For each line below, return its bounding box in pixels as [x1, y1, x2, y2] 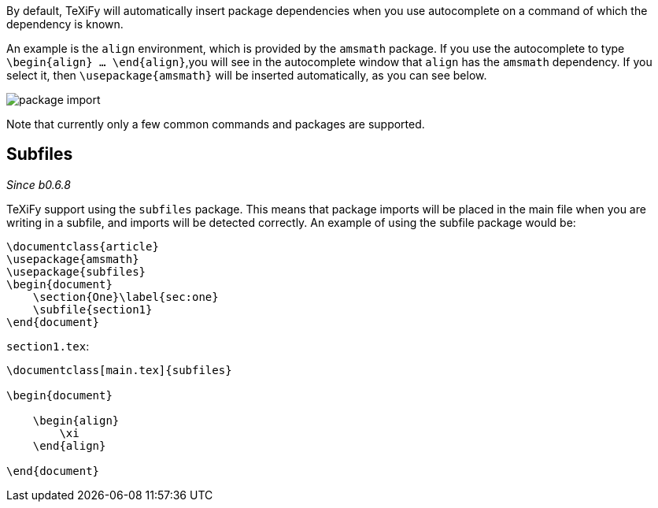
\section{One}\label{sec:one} [32, 290, 219, 303]
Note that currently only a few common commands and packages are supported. [6, 117, 425, 131]
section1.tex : [6, 339, 90, 353]
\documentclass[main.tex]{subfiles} [6, 363, 232, 376]
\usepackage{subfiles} [6, 265, 146, 278]
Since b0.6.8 [6, 177, 71, 191]
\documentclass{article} [6, 239, 159, 253]
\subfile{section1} [32, 302, 153, 316]
